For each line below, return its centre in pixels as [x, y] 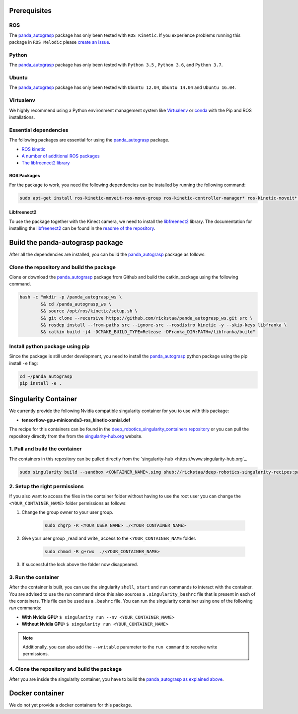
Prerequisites [30, 11]
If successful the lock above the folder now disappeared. [80, 565]
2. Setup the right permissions [46, 487]
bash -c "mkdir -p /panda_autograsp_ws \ [71, 297]
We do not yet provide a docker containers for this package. [71, 705]
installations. [22, 117]
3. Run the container [34, 577]
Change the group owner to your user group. [68, 512]
